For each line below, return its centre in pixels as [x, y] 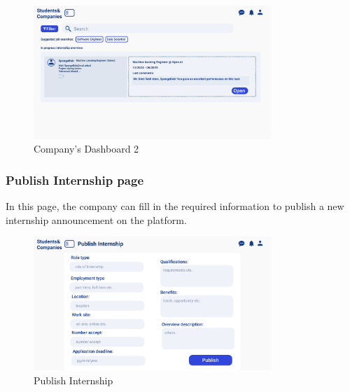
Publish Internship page [75, 180]
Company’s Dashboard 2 [86, 149]
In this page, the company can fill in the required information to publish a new [175, 206]
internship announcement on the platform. [96, 219]
